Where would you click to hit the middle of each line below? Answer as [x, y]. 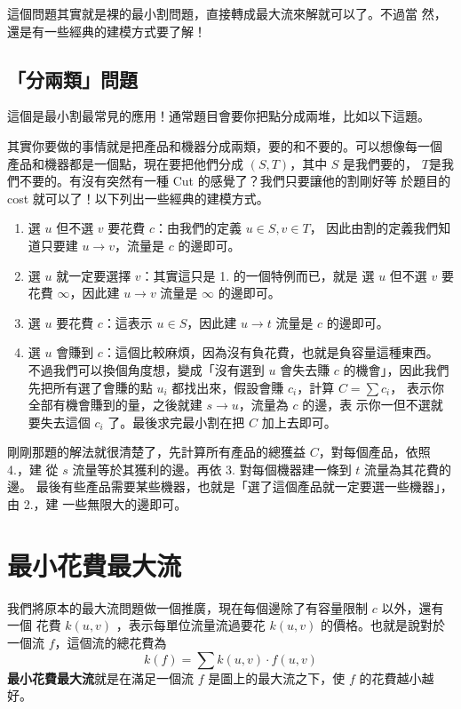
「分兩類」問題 [72, 79]
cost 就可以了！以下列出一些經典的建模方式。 [138, 198]
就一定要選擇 [94, 275]
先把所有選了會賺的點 [90, 387]
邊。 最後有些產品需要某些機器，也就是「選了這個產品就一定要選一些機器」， [230, 486]
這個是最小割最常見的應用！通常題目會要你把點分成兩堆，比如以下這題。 [219, 116]
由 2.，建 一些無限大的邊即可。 [97, 504]
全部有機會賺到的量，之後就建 [115, 405]
